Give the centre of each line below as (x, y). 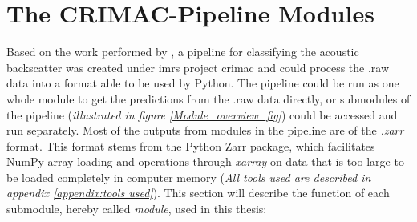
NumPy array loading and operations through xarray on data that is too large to (205, 161)
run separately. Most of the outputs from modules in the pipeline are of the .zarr (205, 130)
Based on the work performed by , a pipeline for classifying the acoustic (183, 52)
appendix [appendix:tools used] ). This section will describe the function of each (198, 193)
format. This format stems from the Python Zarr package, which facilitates (191, 145)
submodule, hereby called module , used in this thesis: (137, 209)
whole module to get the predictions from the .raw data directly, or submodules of (208, 98)
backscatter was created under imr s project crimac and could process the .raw (198, 67)
